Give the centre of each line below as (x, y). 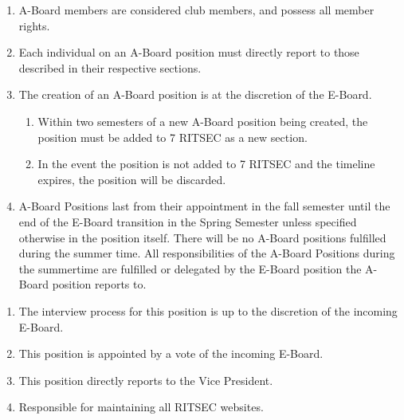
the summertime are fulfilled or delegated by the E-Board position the (190, 268)
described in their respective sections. (110, 67)
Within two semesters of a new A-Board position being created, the (203, 121)
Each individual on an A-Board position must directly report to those (189, 52)
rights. (34, 25)
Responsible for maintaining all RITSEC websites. (141, 407)
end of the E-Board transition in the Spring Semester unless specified (188, 221)
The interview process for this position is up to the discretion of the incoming (208, 310)
